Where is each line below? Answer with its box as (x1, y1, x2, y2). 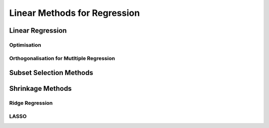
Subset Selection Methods (9, 68, 93, 77)
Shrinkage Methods (9, 84, 72, 93)
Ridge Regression (9, 100, 53, 107)
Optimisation (9, 41, 42, 48)
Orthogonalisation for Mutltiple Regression (9, 55, 116, 62)
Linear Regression (9, 26, 67, 35)
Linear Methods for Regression (9, 7, 140, 18)
